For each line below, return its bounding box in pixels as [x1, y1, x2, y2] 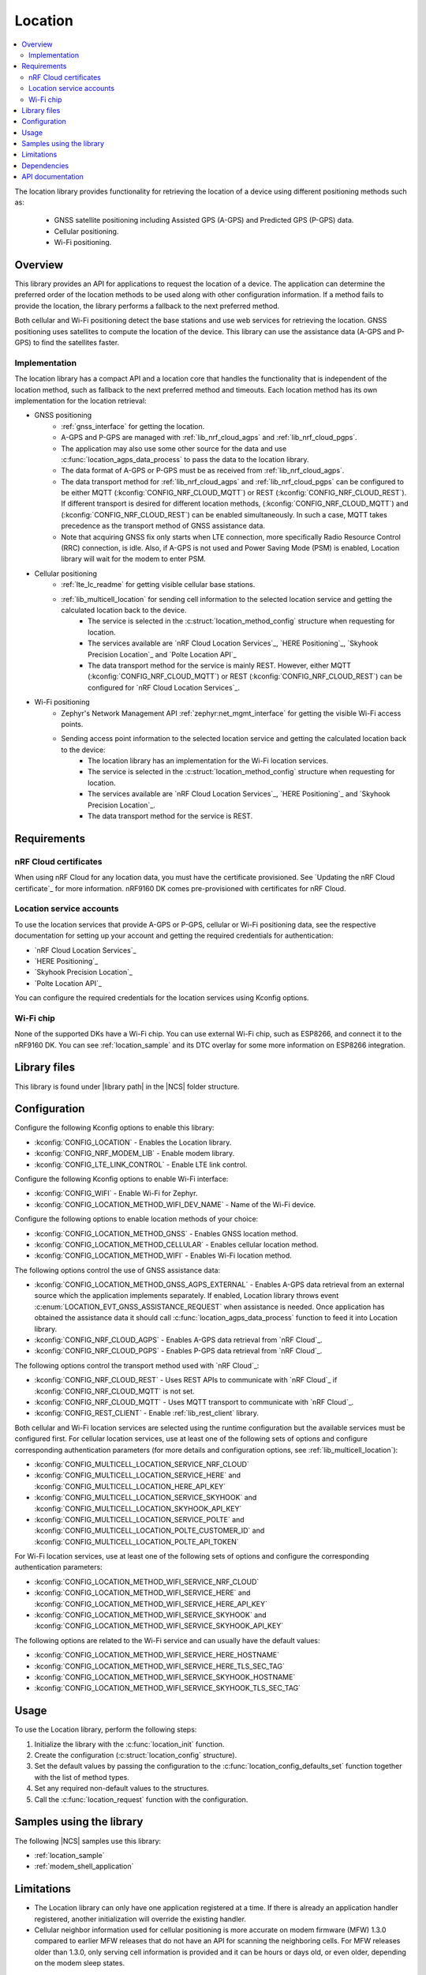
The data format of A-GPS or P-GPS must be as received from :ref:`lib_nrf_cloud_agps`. [61, 466, 345, 476]
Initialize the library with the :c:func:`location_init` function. [34, 1739, 225, 1749]
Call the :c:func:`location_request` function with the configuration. [34, 1794, 248, 1804]
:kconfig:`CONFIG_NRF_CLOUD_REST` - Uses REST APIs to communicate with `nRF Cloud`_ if [34, 1375, 338, 1385]
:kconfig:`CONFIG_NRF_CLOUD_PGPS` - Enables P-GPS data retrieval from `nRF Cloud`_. [34, 1346, 323, 1356]
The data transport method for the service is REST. [88, 811, 253, 821]
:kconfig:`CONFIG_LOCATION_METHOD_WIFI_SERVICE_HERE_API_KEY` [34, 1599, 268, 1608]
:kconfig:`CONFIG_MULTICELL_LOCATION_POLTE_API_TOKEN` [34, 1537, 240, 1546]
